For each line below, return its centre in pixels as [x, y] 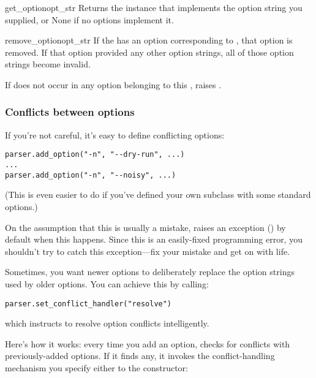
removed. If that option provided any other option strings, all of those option [149, 52]
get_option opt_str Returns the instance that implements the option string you [154, 7]
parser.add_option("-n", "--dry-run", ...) [95, 155]
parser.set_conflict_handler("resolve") [88, 304]
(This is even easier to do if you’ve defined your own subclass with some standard [158, 195]
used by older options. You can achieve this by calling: [107, 283]
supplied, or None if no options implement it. [89, 19]
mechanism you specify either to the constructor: [96, 367]
